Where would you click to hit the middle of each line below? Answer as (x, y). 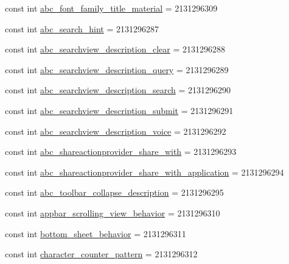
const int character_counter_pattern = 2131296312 (101, 254)
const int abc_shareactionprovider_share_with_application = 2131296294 (144, 172)
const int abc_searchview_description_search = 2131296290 (118, 90)
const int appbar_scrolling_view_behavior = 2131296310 (113, 212)
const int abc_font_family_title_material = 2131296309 (111, 8)
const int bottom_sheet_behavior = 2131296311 (96, 233)
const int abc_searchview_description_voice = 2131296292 (116, 131)
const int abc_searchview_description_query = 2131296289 (117, 69)
